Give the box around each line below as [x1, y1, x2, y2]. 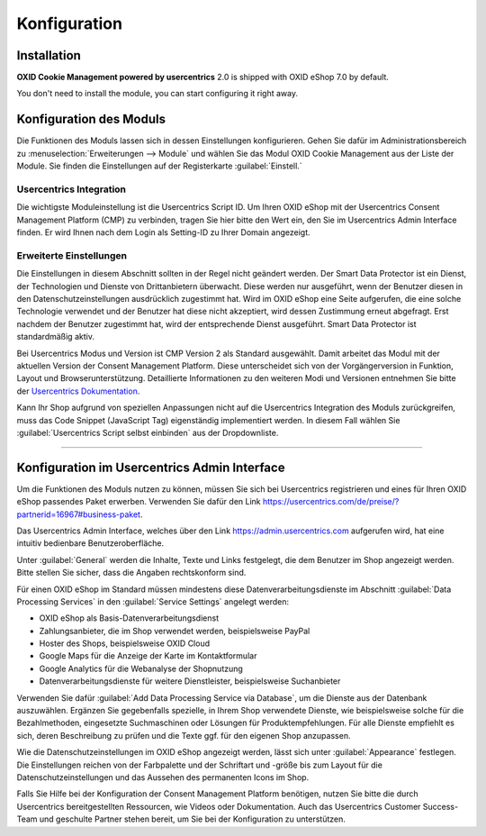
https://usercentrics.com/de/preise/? [262, 496, 400, 507]
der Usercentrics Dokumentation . [16, 386, 140, 396]
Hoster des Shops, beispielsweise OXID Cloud [39, 638, 211, 649]
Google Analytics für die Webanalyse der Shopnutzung [39, 663, 243, 674]
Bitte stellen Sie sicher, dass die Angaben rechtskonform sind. [16, 568, 247, 578]
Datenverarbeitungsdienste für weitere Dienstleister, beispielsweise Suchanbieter [39, 676, 341, 686]
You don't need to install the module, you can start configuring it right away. [16, 88, 299, 99]
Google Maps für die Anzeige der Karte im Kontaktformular [39, 650, 257, 661]
